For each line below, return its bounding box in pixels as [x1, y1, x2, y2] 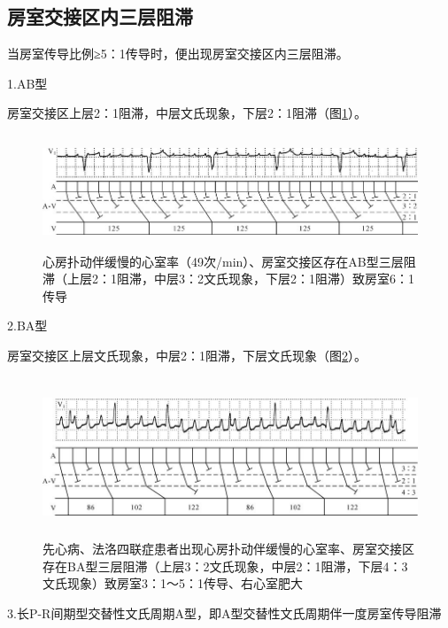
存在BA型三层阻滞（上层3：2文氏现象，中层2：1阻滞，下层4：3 [42, 556, 408, 575]
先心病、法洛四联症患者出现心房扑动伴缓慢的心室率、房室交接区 [42, 539, 414, 558]
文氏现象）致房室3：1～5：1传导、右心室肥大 [42, 574, 303, 593]
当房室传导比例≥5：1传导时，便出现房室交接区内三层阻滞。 [7, 44, 349, 63]
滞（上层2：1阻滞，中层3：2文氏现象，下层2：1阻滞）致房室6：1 [42, 269, 414, 288]
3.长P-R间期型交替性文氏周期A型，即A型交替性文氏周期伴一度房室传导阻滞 [7, 603, 442, 622]
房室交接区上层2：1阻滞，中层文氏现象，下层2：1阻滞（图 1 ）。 [7, 104, 367, 122]
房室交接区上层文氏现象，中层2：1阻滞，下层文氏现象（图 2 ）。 [7, 345, 367, 364]
